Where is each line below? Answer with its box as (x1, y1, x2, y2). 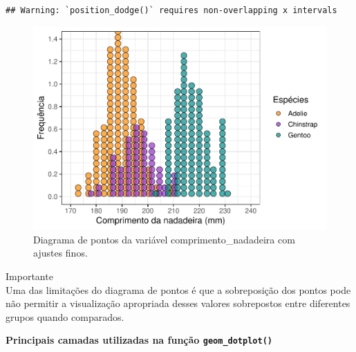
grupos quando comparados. (6, 309, 124, 324)
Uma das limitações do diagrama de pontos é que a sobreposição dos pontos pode (6, 282, 351, 297)
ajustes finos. (33, 246, 88, 260)
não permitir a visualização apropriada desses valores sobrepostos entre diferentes (6, 296, 350, 311)
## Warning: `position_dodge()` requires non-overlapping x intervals (6, 6, 337, 15)
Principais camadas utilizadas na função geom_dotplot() (6, 333, 272, 347)
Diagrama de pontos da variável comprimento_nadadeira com (33, 232, 295, 246)
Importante (6, 268, 53, 283)
